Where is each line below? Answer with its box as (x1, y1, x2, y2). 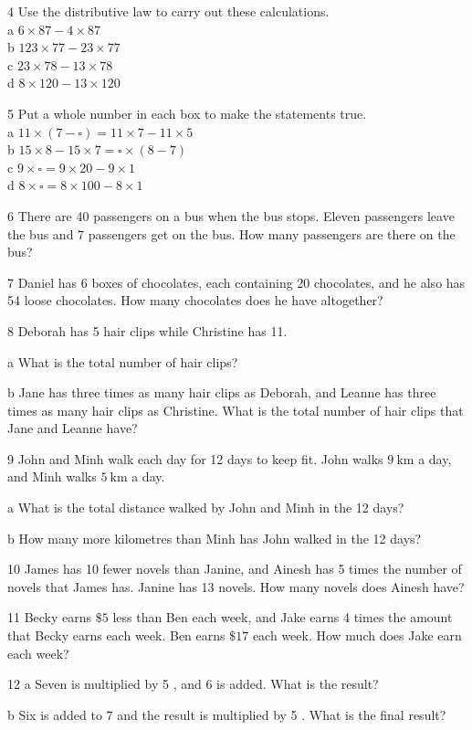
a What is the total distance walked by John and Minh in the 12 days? (7, 498, 404, 517)
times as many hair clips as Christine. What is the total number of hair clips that (7, 400, 464, 419)
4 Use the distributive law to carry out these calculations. (7, 2, 330, 20)
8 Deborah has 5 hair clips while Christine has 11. (7, 321, 288, 340)
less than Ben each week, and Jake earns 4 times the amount (112, 608, 453, 627)
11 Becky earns (7, 608, 92, 627)
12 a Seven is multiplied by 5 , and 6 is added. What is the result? (7, 674, 379, 693)
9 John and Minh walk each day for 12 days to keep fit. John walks (7, 449, 383, 468)
